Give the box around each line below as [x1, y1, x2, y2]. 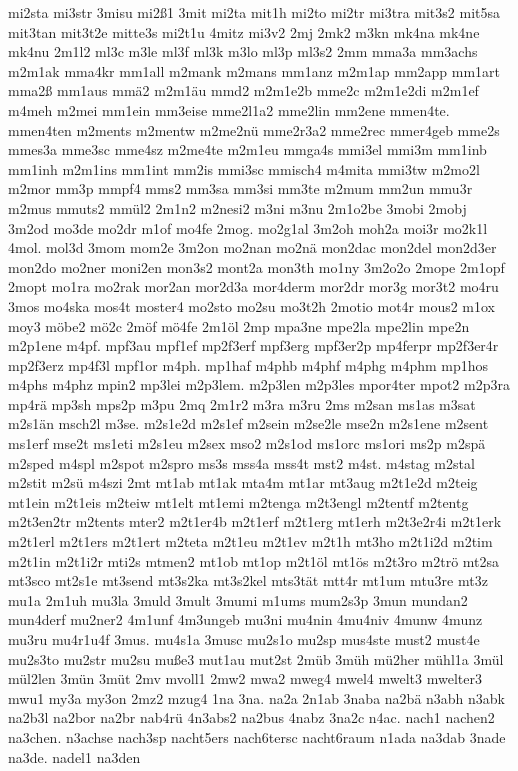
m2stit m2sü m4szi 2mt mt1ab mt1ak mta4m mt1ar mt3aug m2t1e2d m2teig [8, 472, 478, 493]
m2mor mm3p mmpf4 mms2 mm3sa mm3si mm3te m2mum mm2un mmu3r [8, 178, 473, 199]
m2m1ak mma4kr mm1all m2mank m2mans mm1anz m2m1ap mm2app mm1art [8, 60, 501, 81]
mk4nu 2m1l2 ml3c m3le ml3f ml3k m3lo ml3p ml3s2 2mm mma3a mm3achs [8, 41, 478, 62]
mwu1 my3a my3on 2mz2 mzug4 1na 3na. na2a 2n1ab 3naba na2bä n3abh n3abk [8, 687, 506, 708]
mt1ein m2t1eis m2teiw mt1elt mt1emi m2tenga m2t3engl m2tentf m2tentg [8, 491, 469, 512]
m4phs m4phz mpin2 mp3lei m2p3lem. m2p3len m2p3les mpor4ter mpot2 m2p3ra [8, 374, 510, 395]
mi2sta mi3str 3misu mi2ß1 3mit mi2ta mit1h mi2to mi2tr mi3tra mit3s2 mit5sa [8, 2, 501, 22]
